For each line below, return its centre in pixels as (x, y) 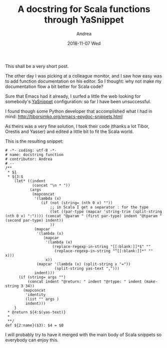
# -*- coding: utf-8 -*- (31, 150)
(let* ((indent (30, 181)
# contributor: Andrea (29, 159)
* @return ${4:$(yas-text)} (36, 312)
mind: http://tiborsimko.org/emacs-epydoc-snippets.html (64, 116)
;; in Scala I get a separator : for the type (99, 207)
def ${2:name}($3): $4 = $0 (34, 325)
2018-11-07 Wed (84, 43)
